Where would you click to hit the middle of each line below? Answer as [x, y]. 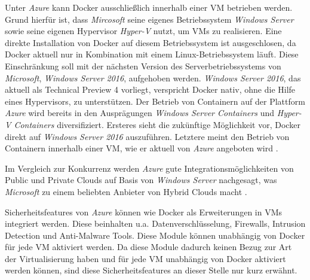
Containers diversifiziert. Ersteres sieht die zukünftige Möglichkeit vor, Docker [157, 124]
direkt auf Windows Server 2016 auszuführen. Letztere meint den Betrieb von [147, 136]
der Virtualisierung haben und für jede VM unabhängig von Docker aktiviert [145, 258]
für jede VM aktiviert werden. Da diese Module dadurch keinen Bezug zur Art [148, 247]
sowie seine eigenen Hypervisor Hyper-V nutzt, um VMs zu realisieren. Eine [143, 31]
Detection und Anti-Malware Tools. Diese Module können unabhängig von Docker [155, 235]
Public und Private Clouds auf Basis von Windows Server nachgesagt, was [141, 180]
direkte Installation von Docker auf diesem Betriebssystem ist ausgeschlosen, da [151, 42]
